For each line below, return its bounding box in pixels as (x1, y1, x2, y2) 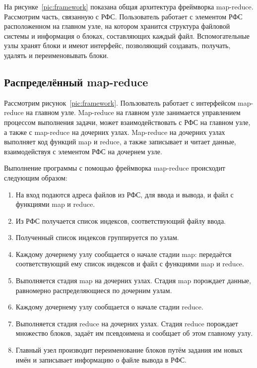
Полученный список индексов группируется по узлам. (15, 232, 179, 243)
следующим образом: (4, 172, 67, 183)
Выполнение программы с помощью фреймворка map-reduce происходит (4, 163, 225, 173)
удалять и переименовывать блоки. (4, 50, 109, 60)
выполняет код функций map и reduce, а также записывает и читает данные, (4, 136, 236, 147)
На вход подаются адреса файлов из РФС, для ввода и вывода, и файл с (15, 189, 234, 199)
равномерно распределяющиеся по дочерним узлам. (15, 285, 172, 295)
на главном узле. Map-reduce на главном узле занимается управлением (26, 107, 241, 118)
